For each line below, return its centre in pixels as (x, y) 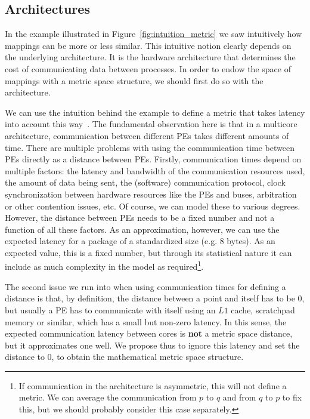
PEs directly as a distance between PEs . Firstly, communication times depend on (153, 159)
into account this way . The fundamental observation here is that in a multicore (151, 124)
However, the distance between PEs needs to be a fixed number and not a (140, 218)
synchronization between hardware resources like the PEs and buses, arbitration (151, 194)
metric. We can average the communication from (108, 397)
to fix (292, 397)
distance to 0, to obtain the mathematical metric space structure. (124, 357)
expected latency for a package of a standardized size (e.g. (111, 241)
